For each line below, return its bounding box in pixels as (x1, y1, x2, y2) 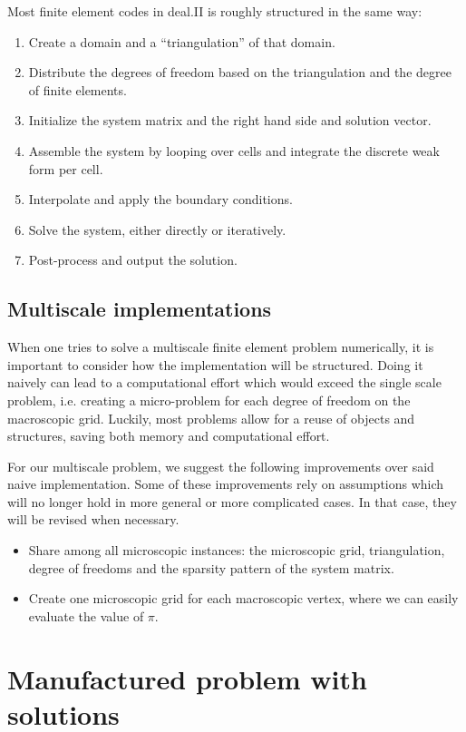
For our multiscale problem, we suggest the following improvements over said (7, 456, 434, 475)
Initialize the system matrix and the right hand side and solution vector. (28, 111, 432, 130)
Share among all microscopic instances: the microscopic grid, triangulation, (28, 541, 445, 560)
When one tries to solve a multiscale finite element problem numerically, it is (7, 337, 434, 356)
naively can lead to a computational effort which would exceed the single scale (7, 373, 442, 392)
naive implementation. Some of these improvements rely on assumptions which (7, 474, 444, 493)
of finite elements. (28, 80, 127, 99)
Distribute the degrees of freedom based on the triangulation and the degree (28, 63, 451, 82)
